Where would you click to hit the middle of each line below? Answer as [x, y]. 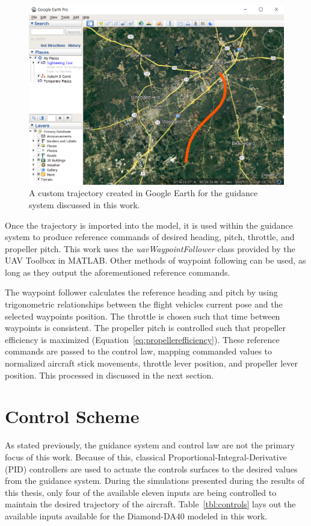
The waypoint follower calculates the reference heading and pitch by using [141, 292]
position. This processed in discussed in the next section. [109, 375]
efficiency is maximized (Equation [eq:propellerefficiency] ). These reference [142, 339]
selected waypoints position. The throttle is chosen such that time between [143, 316]
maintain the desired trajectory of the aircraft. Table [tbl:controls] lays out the [150, 504]
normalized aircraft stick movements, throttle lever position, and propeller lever [152, 363]
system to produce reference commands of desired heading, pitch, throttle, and [150, 237]
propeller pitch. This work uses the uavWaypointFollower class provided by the [150, 248]
